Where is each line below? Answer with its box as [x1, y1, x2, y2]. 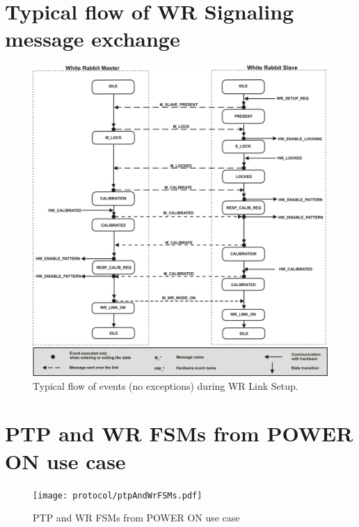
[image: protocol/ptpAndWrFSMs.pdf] [33, 490, 202, 501]
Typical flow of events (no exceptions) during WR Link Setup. [33, 378, 298, 393]
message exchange [5, 24, 180, 53]
